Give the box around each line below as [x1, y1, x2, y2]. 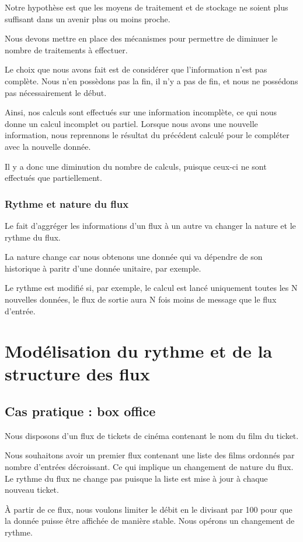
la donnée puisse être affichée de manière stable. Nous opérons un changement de [5, 514, 295, 527]
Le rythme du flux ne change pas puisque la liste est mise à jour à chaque [5, 472, 268, 484]
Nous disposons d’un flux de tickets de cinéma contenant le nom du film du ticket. [5, 429, 299, 441]
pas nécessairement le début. [5, 86, 107, 98]
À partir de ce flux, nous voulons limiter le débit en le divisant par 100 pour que [5, 503, 292, 515]
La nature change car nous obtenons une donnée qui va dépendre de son [5, 251, 263, 263]
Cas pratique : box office [5, 402, 156, 420]
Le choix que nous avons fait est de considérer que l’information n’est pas [5, 63, 267, 76]
